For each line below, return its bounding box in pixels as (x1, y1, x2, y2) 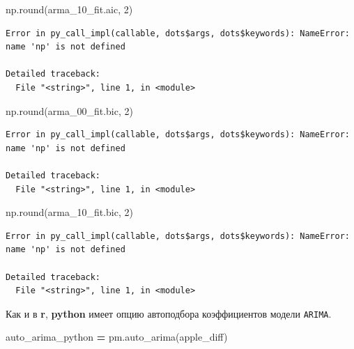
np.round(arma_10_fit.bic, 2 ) (6, 205, 133, 219)
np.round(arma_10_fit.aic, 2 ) (6, 2, 133, 16)
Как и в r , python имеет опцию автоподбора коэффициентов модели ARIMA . (6, 306, 332, 320)
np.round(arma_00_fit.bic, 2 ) (6, 103, 133, 118)
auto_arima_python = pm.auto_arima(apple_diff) (6, 329, 228, 344)
